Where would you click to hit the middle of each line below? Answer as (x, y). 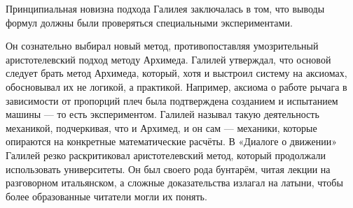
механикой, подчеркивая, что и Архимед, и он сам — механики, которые (161, 127)
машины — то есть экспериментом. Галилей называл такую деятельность (162, 114)
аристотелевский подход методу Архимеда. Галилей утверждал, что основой (168, 59)
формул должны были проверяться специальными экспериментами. (149, 22)
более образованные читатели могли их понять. (106, 196)
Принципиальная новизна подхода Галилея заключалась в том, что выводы (165, 8)
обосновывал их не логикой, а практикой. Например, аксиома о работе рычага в (176, 86)
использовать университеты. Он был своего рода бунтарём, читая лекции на (168, 169)
